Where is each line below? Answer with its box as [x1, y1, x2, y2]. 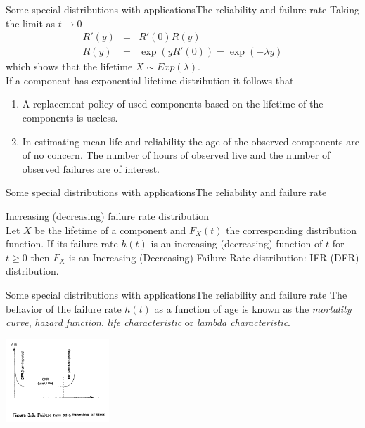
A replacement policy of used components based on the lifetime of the [22, 96, 324, 111]
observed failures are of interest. [22, 161, 160, 176]
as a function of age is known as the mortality [154, 301, 352, 316]
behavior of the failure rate [6, 301, 122, 316]
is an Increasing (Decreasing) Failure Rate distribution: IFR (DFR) [68, 249, 359, 264]
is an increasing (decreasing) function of [151, 236, 323, 251]
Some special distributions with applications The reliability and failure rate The [6, 287, 347, 301]
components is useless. [22, 110, 118, 125]
